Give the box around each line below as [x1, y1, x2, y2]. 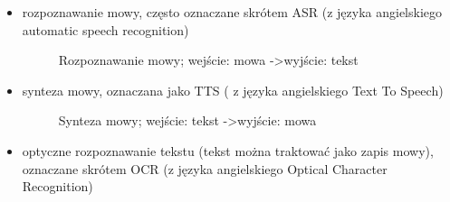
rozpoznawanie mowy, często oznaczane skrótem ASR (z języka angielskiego [22, 3, 442, 21]
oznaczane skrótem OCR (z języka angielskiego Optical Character [22, 159, 388, 178]
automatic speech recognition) [22, 20, 189, 39]
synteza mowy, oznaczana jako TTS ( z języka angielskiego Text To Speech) [22, 80, 444, 99]
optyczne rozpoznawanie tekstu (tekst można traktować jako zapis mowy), [22, 141, 434, 160]
